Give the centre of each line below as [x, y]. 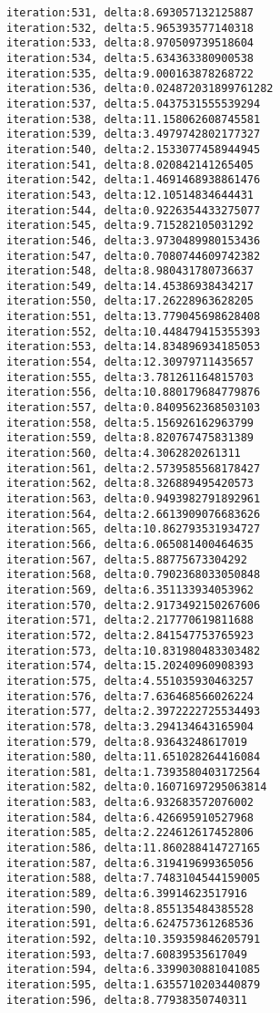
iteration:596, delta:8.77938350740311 [127, 1000]
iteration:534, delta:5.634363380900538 [130, 58]
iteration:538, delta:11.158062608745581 [134, 119]
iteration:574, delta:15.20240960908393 [130, 666]
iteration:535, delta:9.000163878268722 [130, 73]
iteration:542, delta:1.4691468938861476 [134, 180]
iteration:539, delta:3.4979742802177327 [134, 134]
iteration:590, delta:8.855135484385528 [130, 909]
